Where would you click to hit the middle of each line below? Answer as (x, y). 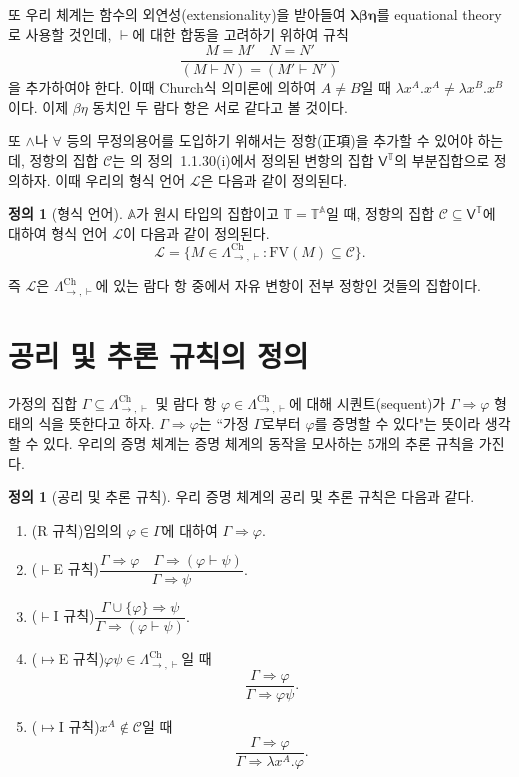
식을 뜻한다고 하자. (96, 423)
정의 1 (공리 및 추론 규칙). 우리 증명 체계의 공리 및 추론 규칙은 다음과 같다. (241, 496)
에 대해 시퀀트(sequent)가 (367, 402)
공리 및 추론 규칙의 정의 (158, 355)
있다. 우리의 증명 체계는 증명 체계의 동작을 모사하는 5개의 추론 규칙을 (259, 442)
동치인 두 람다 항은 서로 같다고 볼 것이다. (220, 106)
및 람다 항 (186, 402)
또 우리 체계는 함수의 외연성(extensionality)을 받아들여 (177, 14)
